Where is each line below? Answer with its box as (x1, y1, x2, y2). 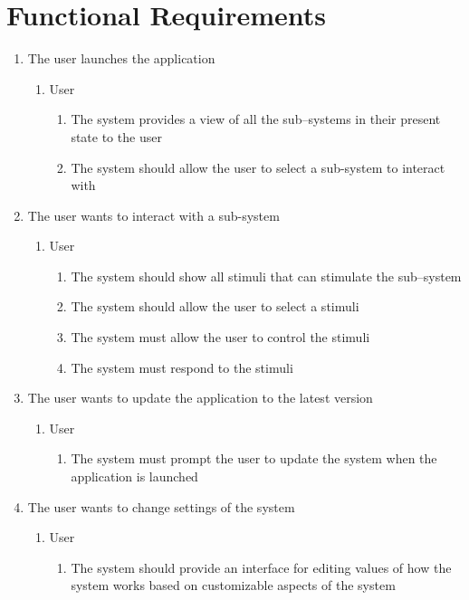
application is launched (71, 467, 198, 486)
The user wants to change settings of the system (27, 497, 295, 516)
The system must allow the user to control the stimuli (71, 328, 370, 347)
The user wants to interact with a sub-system (27, 205, 280, 224)
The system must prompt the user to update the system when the (71, 449, 437, 468)
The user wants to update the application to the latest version (27, 388, 373, 407)
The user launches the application (27, 49, 215, 68)
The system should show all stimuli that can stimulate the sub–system (71, 266, 462, 285)
